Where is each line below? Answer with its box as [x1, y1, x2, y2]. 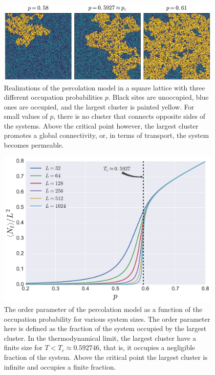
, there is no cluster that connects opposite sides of [53, 111, 206, 121]
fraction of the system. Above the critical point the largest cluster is [4, 352, 208, 362]
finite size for [4, 342, 43, 353]
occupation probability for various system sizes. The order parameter [4, 313, 211, 324]
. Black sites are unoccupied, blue [108, 92, 209, 102]
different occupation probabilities [4, 92, 103, 102]
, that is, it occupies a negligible [99, 342, 195, 353]
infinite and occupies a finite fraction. [4, 361, 116, 372]
